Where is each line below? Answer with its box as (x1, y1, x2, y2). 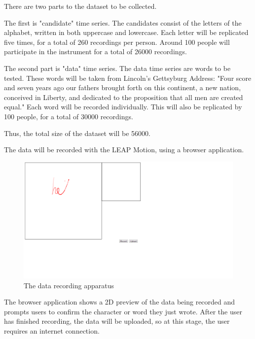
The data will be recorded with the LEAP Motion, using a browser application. (4, 144, 244, 155)
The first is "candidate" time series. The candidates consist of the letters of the (4, 17, 242, 28)
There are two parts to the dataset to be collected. (4, 1, 157, 11)
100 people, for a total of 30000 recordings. (4, 111, 133, 121)
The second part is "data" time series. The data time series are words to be (4, 63, 231, 73)
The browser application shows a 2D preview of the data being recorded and (4, 297, 235, 307)
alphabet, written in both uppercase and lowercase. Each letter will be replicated (4, 27, 249, 37)
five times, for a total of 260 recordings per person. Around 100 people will (4, 36, 230, 47)
